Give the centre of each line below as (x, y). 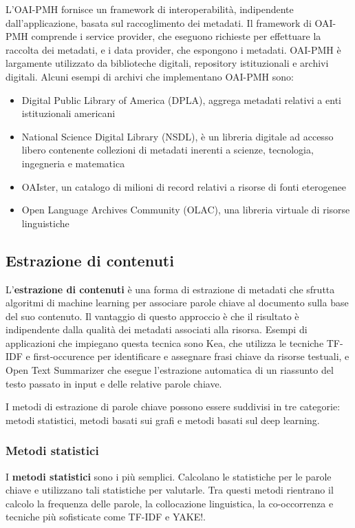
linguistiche (45, 223)
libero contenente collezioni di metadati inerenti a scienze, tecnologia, (168, 150)
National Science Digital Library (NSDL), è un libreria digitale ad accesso (177, 136)
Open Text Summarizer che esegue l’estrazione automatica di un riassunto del (170, 370)
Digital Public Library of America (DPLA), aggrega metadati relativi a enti (181, 99)
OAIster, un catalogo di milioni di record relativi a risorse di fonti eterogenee (184, 186)
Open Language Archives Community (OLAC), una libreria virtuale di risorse (186, 210)
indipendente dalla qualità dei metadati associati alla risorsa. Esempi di (157, 329)
